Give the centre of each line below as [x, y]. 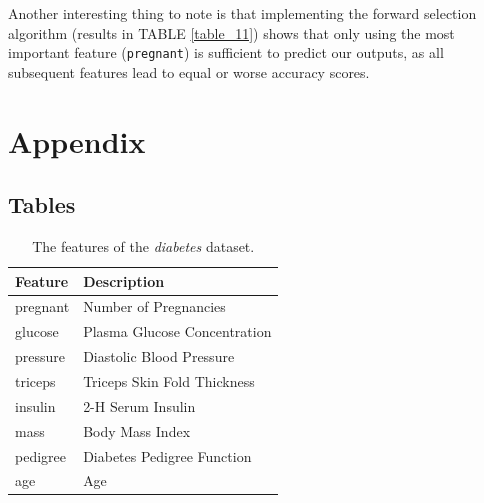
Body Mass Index [137, 430]
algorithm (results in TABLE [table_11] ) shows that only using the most [231, 32]
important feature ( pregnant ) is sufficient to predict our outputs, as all [226, 52]
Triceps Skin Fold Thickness [169, 380]
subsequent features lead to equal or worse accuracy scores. [189, 71]
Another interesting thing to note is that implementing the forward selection [242, 13]
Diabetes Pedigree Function [167, 455]
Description [124, 280]
